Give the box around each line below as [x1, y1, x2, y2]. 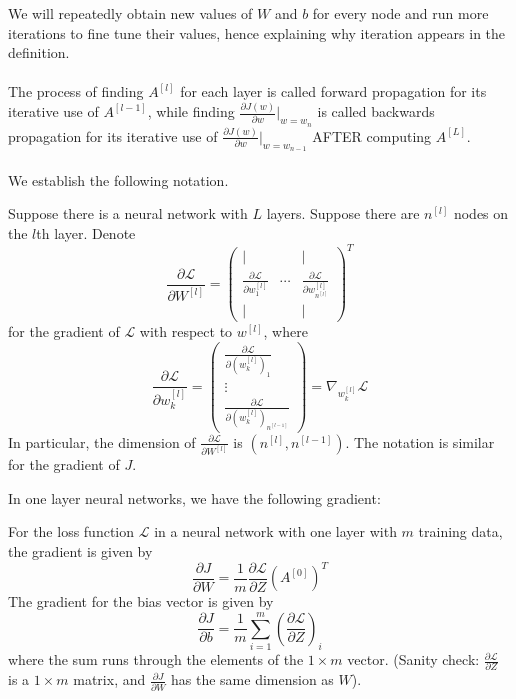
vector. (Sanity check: [347, 649, 480, 670]
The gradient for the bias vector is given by [8, 591, 274, 612]
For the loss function [8, 521, 135, 542]
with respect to [139, 321, 233, 342]
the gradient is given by [8, 541, 153, 562]
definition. [8, 42, 70, 63]
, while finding [147, 101, 235, 122]
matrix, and [73, 669, 146, 690]
